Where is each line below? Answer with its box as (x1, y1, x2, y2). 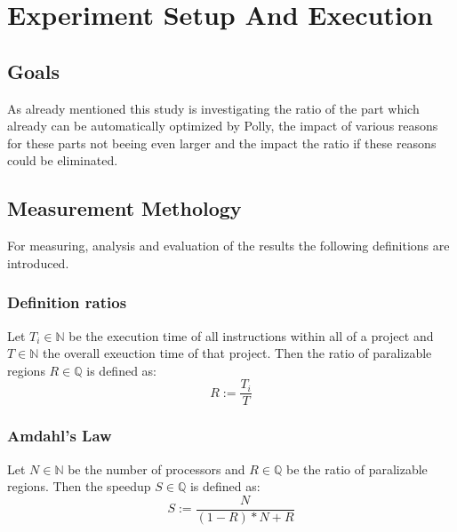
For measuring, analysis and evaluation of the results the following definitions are (7, 236, 450, 255)
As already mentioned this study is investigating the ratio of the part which (7, 99, 420, 117)
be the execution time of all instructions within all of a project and (68, 326, 434, 345)
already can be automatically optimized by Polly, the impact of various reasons (7, 116, 438, 135)
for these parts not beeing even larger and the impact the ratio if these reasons (7, 133, 437, 152)
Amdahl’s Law (7, 425, 112, 447)
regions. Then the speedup (7, 477, 151, 496)
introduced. (7, 253, 69, 272)
